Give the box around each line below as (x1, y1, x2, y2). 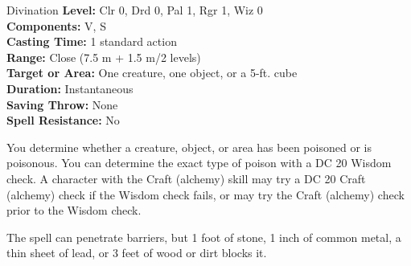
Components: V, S (6, 17, 106, 34)
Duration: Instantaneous (6, 80, 134, 96)
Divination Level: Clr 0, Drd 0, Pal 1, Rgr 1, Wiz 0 (6, 2, 263, 18)
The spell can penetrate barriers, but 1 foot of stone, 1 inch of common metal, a (6, 228, 401, 245)
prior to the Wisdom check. (6, 202, 142, 219)
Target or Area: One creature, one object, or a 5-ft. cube (6, 64, 298, 81)
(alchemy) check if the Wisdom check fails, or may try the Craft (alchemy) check (6, 186, 405, 203)
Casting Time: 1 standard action (6, 33, 177, 50)
